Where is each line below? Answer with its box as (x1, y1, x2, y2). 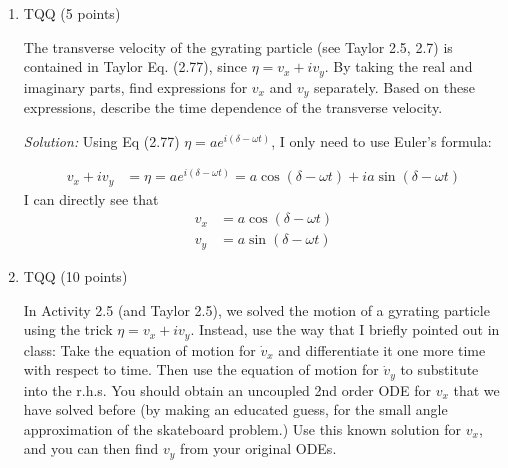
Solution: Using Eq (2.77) (23, 130, 180, 151)
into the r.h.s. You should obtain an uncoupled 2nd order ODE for (23, 379, 431, 400)
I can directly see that (23, 188, 159, 209)
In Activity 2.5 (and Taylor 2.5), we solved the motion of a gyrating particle (23, 299, 490, 320)
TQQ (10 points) (23, 265, 128, 286)
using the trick (23, 319, 113, 340)
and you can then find (23, 438, 159, 459)
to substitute (400, 359, 479, 380)
